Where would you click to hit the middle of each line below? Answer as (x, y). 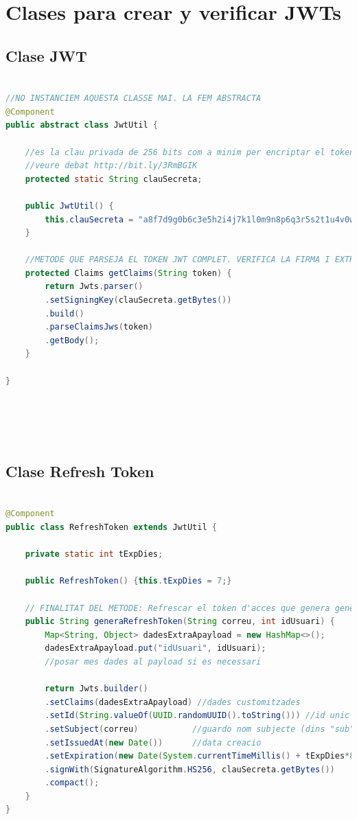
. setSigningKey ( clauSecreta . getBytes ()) (138, 300)
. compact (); (72, 783)
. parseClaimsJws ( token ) (99, 327)
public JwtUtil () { (69, 206)
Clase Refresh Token (80, 471)
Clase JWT (46, 55)
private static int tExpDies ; (94, 554)
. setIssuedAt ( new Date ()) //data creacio (153, 742)
